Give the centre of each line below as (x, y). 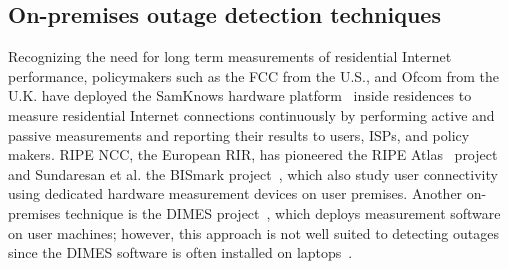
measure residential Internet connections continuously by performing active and (251, 114)
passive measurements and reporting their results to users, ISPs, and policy (239, 134)
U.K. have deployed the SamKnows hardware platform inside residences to (240, 95)
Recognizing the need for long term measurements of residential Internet (230, 56)
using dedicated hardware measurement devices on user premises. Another (235, 193)
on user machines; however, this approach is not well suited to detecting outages (253, 232)
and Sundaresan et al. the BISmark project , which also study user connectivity (253, 173)
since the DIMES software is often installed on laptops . (180, 252)
